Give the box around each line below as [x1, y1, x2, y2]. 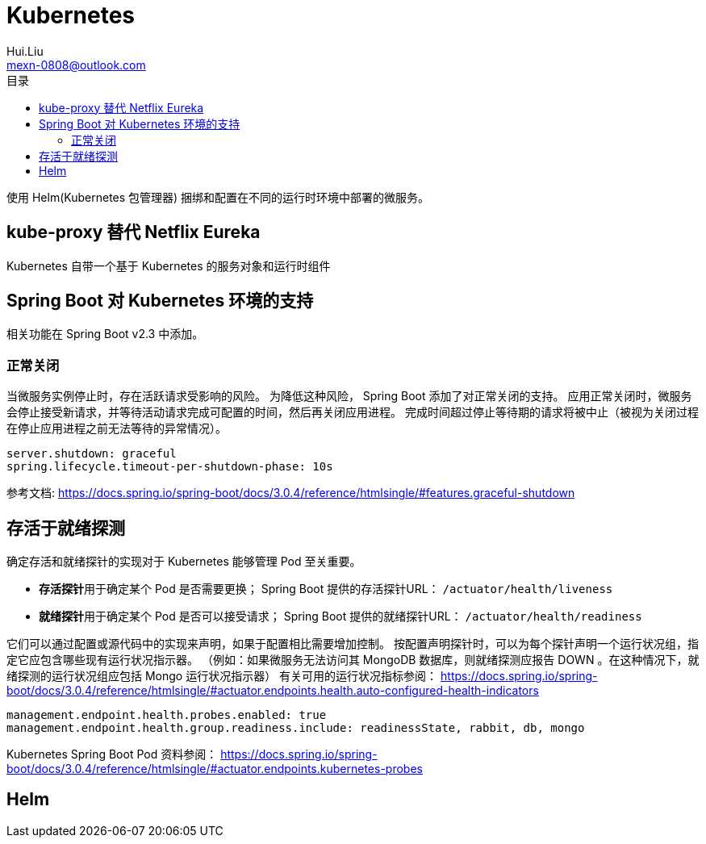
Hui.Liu [6, 44, 44, 58]
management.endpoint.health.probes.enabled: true [6, 708, 327, 722]
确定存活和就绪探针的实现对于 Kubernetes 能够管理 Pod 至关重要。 [6, 554, 361, 569]
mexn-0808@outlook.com [6, 57, 146, 72]
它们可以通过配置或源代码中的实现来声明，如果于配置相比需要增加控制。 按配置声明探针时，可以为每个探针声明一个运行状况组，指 [6, 637, 699, 651]
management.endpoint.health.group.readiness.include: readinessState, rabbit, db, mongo [6, 721, 585, 735]
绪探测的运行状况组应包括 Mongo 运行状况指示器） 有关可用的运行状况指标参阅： [6, 669, 438, 683]
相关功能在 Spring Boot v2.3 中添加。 [6, 327, 204, 341]
